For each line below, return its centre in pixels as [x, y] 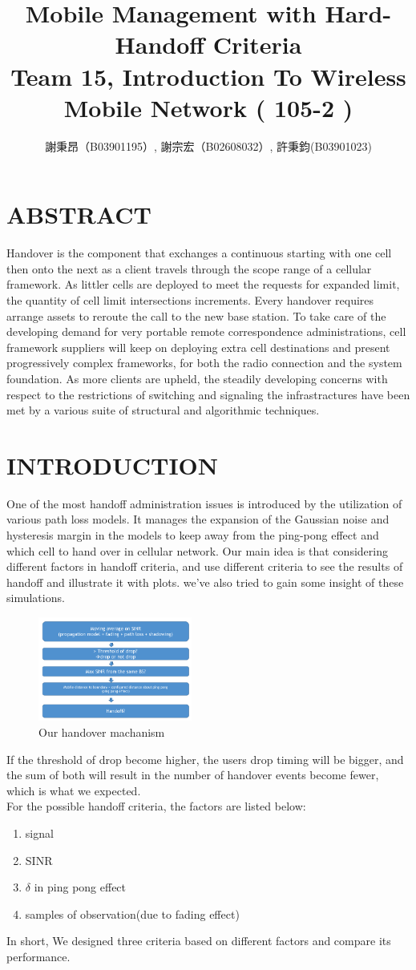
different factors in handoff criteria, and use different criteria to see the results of [205, 566]
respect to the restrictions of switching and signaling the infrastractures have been [208, 394]
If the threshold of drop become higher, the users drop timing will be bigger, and [205, 759]
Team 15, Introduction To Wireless [208, 76]
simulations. [36, 598]
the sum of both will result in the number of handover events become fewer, [193, 775]
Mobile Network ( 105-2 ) [208, 107]
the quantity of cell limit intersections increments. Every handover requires [190, 300]
